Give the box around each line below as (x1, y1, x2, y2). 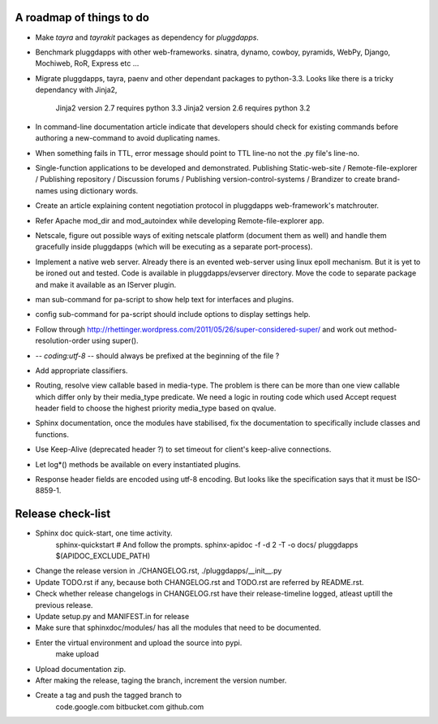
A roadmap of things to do (15, 11, 150, 24)
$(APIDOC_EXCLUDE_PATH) (55, 551, 151, 561)
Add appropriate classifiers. (35, 366, 128, 375)
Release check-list (15, 507, 111, 521)
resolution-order (35, 336, 91, 345)
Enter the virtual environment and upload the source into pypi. (35, 638, 243, 648)
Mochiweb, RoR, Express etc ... (35, 59, 140, 68)
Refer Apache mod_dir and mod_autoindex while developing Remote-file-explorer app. (35, 215, 324, 225)
